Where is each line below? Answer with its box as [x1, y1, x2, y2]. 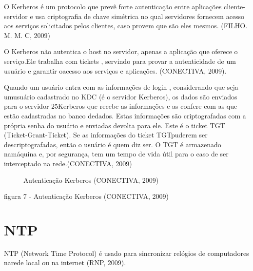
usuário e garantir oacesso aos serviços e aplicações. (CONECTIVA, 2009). [4, 65, 227, 76]
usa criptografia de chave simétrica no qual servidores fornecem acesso [35, 11, 245, 21]
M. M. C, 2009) [4, 30, 50, 40]
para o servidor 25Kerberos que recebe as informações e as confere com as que [4, 101, 237, 111]
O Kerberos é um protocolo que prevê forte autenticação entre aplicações [4, 1, 222, 11]
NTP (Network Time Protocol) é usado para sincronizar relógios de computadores [4, 248, 249, 258]
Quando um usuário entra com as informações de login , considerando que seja [4, 82, 238, 92]
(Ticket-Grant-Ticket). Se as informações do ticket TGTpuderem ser [4, 130, 208, 140]
